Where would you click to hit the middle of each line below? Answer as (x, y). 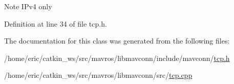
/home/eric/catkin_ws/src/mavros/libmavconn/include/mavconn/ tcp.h (117, 58)
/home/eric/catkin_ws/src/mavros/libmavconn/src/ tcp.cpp (98, 75)
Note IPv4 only (28, 6)
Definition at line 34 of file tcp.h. (56, 23)
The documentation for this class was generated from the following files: (117, 41)
